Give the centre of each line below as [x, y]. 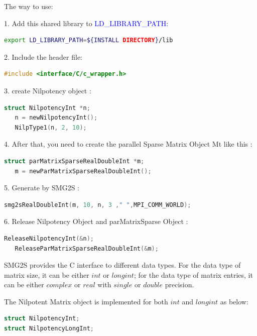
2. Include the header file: [43, 57]
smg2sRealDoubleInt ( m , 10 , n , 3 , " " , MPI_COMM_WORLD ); [98, 205]
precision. [179, 285]
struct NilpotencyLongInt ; [49, 329]
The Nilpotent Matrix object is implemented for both [86, 301]
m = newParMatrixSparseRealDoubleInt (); [83, 171]
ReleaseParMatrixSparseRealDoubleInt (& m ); [87, 248]
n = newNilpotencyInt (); [56, 118]
